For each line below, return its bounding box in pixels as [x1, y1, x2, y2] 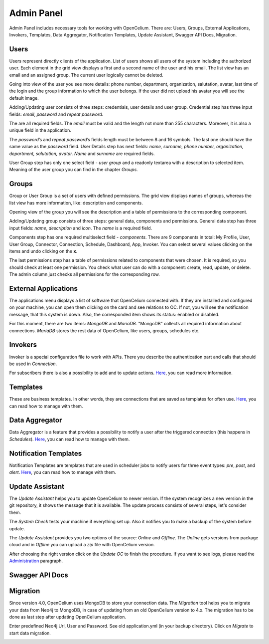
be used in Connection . [9, 361, 57, 367]
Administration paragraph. [9, 558, 63, 564]
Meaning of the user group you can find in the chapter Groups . [9, 167, 138, 173]
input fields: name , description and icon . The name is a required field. [9, 225, 152, 231]
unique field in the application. [9, 127, 72, 133]
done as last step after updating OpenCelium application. [9, 614, 127, 620]
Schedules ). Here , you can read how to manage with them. [9, 436, 130, 442]
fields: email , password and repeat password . [9, 111, 104, 117]
